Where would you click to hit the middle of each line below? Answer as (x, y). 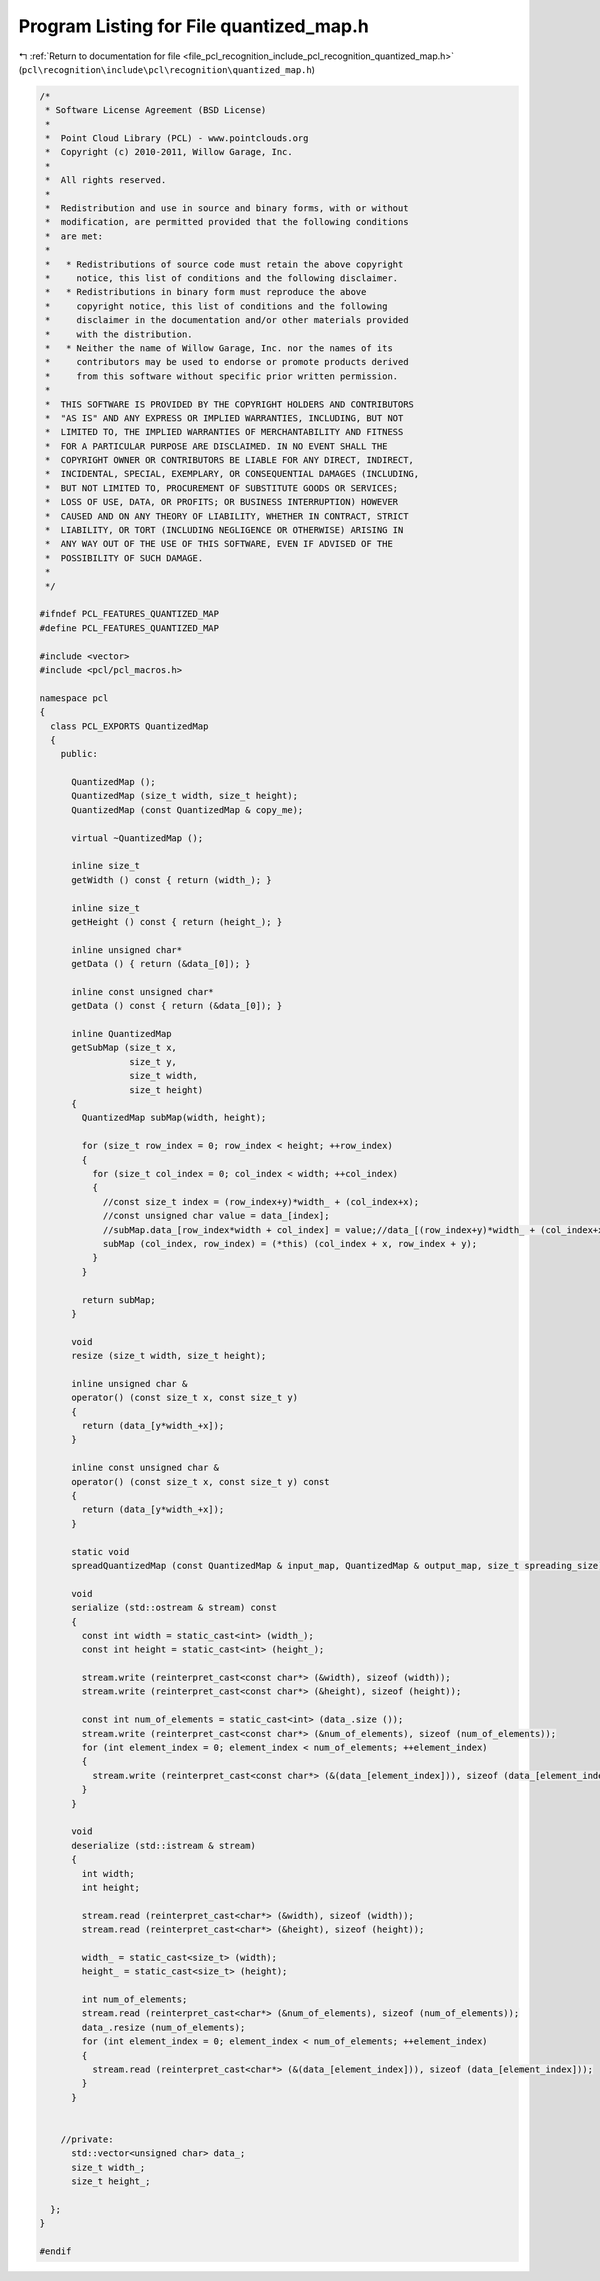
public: (79, 754)
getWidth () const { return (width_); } (171, 879)
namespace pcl (74, 698)
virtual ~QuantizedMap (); (137, 838)
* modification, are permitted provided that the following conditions (227, 222)
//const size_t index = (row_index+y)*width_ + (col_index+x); (261, 1201)
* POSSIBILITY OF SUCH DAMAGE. (124, 558)
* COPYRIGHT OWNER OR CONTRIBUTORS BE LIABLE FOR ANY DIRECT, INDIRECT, (230, 460)
